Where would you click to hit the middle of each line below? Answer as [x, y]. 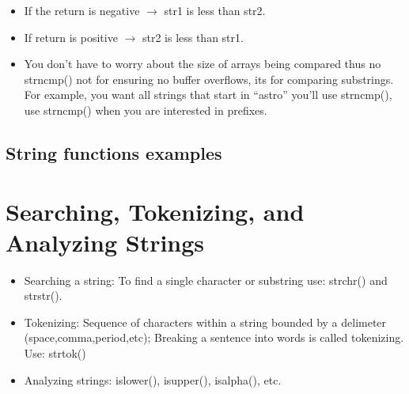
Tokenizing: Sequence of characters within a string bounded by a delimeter [205, 322]
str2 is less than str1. [193, 37]
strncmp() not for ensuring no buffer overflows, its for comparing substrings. [209, 79]
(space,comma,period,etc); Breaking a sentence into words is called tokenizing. [214, 337]
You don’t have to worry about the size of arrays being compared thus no [203, 64]
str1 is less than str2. [215, 10]
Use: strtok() [55, 353]
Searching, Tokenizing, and [155, 211]
